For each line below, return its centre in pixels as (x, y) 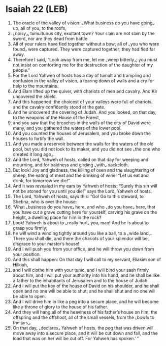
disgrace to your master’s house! (46, 244)
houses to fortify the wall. (39, 138)
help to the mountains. (35, 86)
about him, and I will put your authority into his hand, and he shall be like (86, 275)
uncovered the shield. (35, 96)
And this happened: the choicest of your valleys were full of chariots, (83, 101)
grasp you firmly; (30, 228)
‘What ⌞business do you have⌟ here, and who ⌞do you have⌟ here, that (84, 207)
